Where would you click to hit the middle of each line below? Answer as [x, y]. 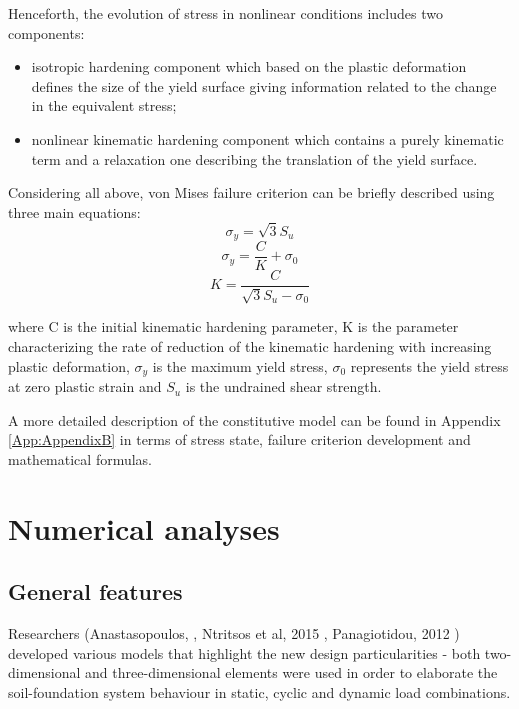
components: [46, 32]
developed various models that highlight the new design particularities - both [244, 652]
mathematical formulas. [80, 458]
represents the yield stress [429, 365]
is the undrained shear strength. [283, 386]
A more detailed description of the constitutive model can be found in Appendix [254, 419]
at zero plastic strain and [85, 386]
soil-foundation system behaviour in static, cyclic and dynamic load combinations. [259, 691]
